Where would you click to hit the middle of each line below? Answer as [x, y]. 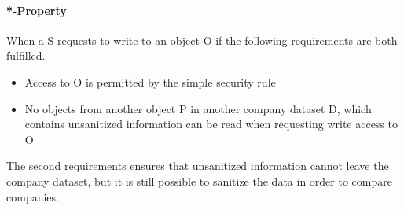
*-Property [37, 10]
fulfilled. [26, 55]
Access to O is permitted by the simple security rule [150, 81]
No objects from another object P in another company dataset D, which [198, 108]
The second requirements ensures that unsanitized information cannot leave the [198, 166]
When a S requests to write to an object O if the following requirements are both [202, 40]
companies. [33, 196]
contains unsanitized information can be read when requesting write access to [211, 124]
